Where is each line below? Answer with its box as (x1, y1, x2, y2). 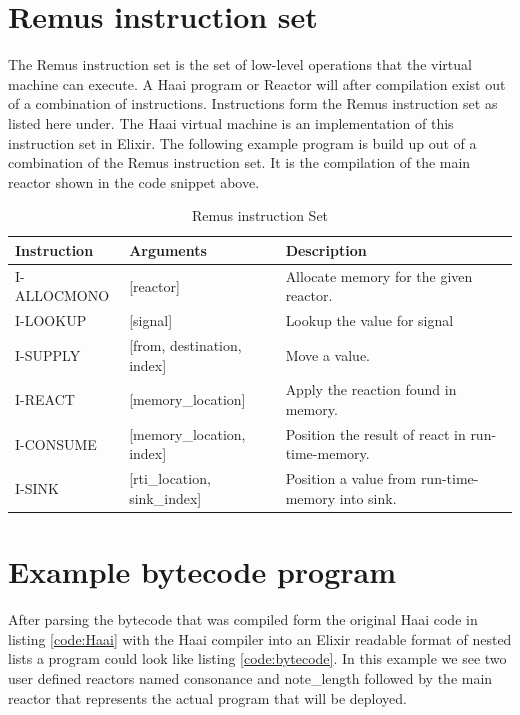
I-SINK (15, 478, 59, 499)
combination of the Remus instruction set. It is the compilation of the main (8, 152, 471, 173)
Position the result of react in (285, 423, 466, 444)
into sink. (339, 487, 397, 508)
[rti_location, (129, 468, 211, 489)
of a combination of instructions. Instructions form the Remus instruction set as (8, 93, 498, 114)
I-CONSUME (15, 433, 97, 454)
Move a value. (285, 344, 371, 365)
